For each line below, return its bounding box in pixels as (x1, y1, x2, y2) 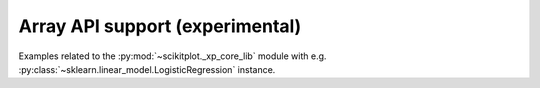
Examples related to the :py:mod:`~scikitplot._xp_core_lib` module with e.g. (18, 50, 327, 62)
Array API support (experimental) (18, 15, 302, 37)
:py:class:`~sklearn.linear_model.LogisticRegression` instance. (18, 63, 276, 75)
